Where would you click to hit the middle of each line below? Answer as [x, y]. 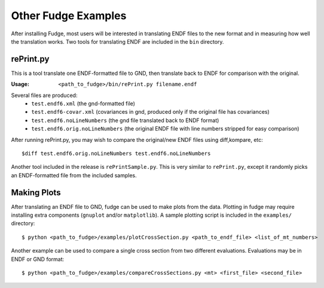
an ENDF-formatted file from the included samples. [74, 175]
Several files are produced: [44, 95]
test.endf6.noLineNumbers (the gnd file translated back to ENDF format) [125, 120]
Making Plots [36, 192]
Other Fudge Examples [69, 16]
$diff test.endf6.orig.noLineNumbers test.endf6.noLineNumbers [116, 153]
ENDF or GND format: [38, 259]
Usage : [20, 84]
